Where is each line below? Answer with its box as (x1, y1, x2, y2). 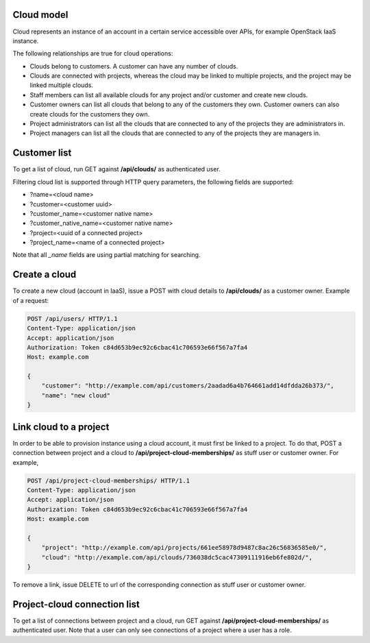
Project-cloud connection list (12, 598, 140, 610)
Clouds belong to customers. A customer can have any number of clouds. (29, 62, 238, 70)
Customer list (12, 147, 72, 159)
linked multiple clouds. (29, 81, 94, 89)
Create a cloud (12, 269, 77, 280)
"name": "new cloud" (41, 391, 111, 399)
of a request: (12, 296, 49, 304)
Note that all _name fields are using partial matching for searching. (12, 251, 201, 259)
